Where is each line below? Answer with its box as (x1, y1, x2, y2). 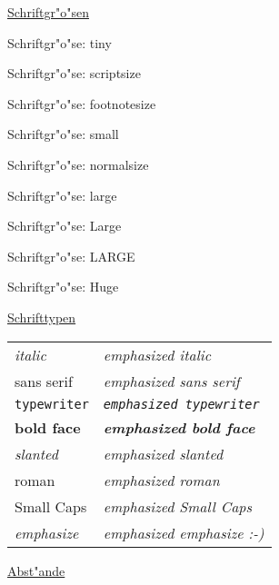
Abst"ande (7, 560, 65, 580)
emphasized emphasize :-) (103, 521, 264, 543)
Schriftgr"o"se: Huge (7, 277, 119, 296)
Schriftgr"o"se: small (7, 124, 119, 144)
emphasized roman (103, 469, 220, 491)
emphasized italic (103, 343, 212, 365)
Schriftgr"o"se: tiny (7, 33, 112, 52)
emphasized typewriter (103, 396, 260, 411)
